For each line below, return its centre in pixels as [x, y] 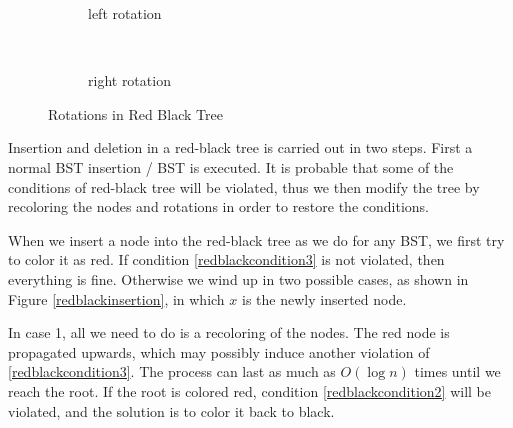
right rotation [129, 80]
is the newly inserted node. [324, 298]
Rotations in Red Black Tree [135, 113]
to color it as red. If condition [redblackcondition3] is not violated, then [226, 259]
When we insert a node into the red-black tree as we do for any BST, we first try [256, 239]
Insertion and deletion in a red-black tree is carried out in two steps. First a [240, 147]
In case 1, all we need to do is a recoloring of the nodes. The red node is [229, 332]
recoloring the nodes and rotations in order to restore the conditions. [218, 206]
